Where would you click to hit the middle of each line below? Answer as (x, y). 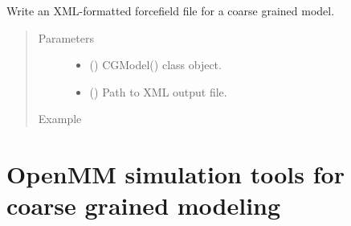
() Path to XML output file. (158, 91)
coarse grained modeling (144, 205)
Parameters (66, 37)
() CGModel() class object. (155, 65)
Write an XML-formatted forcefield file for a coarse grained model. (171, 10)
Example (60, 119)
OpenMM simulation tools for (175, 174)
